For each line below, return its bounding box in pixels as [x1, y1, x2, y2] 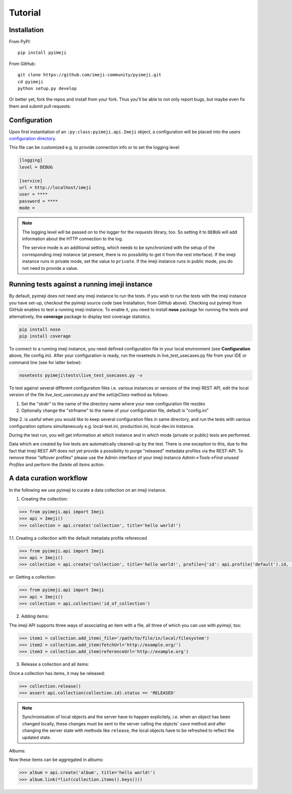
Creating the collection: [21, 496, 68, 502]
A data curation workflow [9, 474, 88, 482]
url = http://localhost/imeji [19, 185, 91, 191]
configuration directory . [9, 136, 56, 141]
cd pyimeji [18, 79, 44, 85]
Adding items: [21, 613, 49, 619]
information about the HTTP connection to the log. [22, 236, 123, 242]
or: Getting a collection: [9, 574, 56, 580]
